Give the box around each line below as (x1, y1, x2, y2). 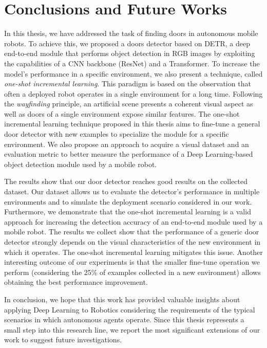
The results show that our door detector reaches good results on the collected (4, 176, 247, 187)
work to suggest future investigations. (4, 334, 122, 345)
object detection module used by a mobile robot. (4, 158, 157, 169)
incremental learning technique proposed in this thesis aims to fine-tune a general (4, 118, 260, 129)
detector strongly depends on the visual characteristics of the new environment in (4, 236, 261, 247)
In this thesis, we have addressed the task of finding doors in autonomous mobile (4, 28, 258, 39)
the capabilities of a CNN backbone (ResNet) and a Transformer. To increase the (4, 58, 260, 68)
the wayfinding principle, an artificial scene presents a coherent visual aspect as (4, 98, 253, 109)
